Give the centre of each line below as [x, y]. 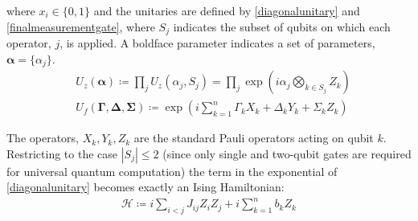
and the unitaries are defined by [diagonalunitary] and [227, 10]
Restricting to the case [62, 153]
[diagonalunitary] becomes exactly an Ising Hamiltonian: [145, 187]
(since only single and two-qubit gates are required [287, 153]
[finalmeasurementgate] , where [81, 26]
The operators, [43, 138]
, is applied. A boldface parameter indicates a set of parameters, [217, 43]
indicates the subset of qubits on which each [282, 26]
